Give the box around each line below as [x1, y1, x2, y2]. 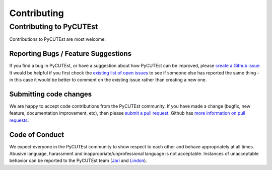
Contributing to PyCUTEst [9, 22, 98, 31]
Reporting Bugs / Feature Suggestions [9, 49, 132, 58]
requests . [9, 117, 29, 123]
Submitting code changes [9, 90, 92, 98]
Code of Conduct [9, 130, 64, 139]
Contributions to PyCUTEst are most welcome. [9, 36, 106, 42]
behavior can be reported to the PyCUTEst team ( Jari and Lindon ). [9, 157, 147, 163]
